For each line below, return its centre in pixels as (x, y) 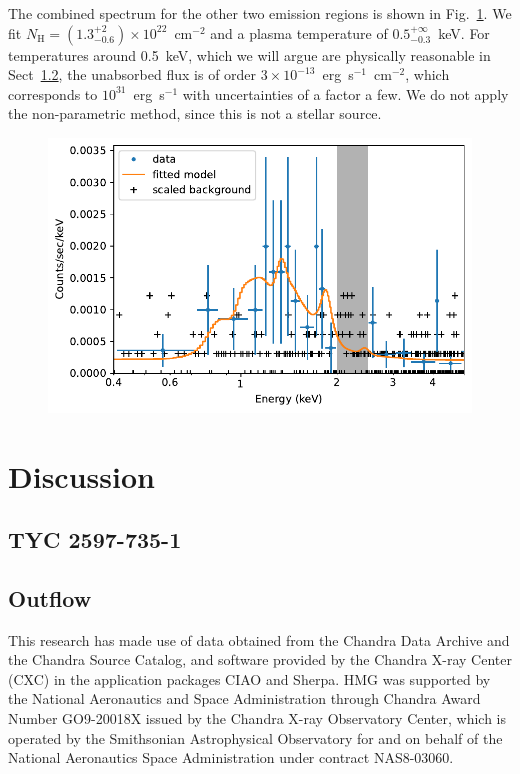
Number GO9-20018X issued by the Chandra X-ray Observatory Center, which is (257, 718)
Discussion (81, 475)
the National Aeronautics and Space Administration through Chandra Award (244, 698)
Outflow (50, 597)
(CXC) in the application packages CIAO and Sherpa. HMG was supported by (249, 678)
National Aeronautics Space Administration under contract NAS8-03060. (231, 757)
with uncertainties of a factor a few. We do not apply (345, 93)
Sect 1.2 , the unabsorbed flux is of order (132, 74)
